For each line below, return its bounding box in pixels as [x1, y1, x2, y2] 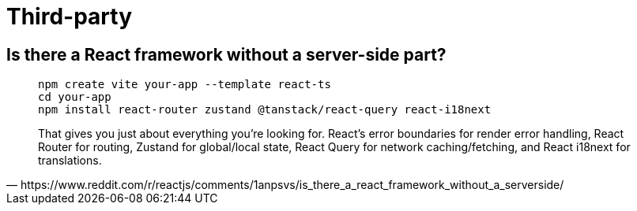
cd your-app [38, 91, 111, 104]
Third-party [6, 3, 133, 30]
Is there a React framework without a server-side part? [6, 44, 447, 65]
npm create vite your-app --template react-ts [38, 78, 331, 91]
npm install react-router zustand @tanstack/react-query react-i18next [38, 103, 492, 117]
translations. [38, 154, 102, 168]
